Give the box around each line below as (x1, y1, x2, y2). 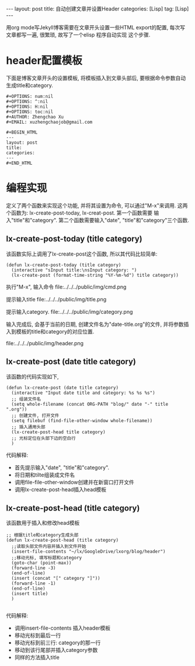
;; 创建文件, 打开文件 (11, 412, 60, 419)
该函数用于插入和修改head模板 (6, 519, 80, 526)
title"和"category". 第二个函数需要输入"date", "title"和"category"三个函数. (13, 216, 190, 223)
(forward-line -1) (11, 580, 57, 587)
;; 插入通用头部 (11, 424, 46, 430)
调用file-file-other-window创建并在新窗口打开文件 (14, 478, 134, 485)
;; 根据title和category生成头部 (6, 532, 79, 538)
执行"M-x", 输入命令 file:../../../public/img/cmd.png (6, 283, 127, 290)
